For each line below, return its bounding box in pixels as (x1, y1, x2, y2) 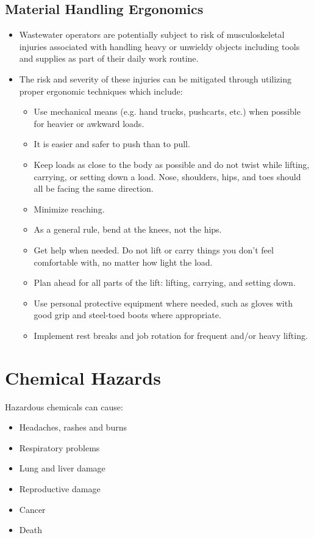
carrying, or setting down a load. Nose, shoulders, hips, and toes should (34, 170, 301, 183)
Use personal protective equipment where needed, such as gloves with (34, 296, 293, 309)
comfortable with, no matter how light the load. (34, 255, 213, 268)
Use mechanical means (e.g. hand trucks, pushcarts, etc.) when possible (34, 105, 301, 118)
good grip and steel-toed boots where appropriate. (34, 308, 221, 321)
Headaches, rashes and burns (19, 421, 127, 434)
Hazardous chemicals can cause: (5, 400, 123, 413)
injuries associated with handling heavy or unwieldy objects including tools (19, 40, 300, 53)
